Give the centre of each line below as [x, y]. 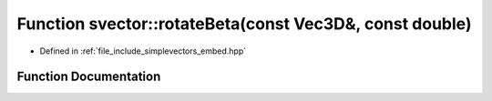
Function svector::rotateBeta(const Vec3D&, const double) [244, 24]
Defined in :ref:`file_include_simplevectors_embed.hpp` [143, 51]
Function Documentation [89, 77]
